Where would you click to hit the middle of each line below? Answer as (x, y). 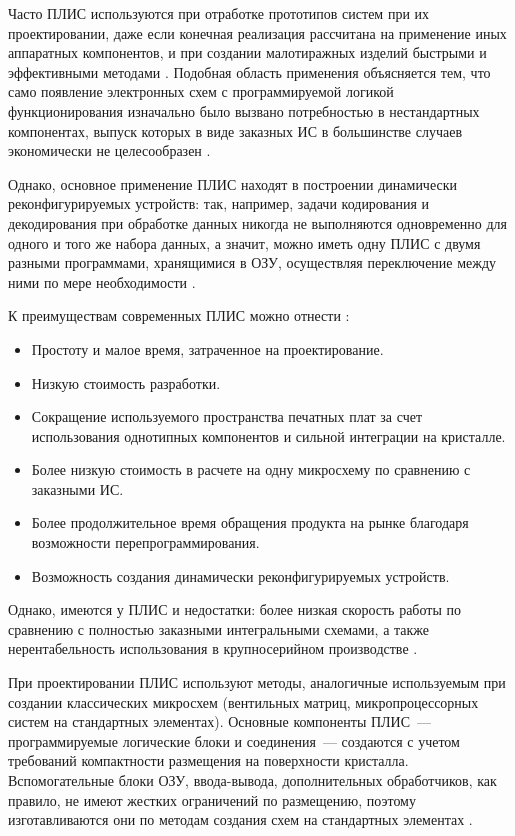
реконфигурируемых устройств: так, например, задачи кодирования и (219, 203)
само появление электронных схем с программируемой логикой (201, 91)
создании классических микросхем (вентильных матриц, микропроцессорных (243, 701)
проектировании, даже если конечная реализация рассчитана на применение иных (257, 32)
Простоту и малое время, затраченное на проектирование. (207, 348)
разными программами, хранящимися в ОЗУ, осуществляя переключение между (252, 262)
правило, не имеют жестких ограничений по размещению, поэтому (212, 799)
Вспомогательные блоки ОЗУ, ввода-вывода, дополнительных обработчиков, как (252, 780)
